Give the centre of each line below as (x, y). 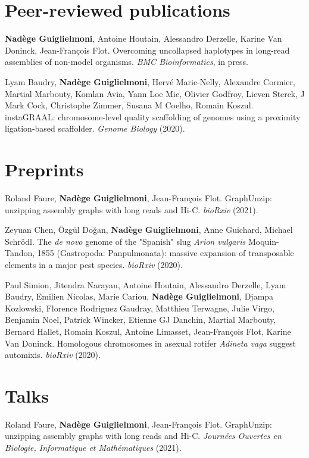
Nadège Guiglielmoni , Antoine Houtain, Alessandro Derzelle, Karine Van (143, 38)
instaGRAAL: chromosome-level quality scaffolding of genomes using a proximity (153, 116)
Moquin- (263, 241)
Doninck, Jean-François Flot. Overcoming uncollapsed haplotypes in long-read (147, 50)
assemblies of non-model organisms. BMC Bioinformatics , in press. (127, 62)
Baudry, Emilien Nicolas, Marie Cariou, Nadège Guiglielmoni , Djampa (139, 296)
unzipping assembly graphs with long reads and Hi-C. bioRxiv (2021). (132, 209)
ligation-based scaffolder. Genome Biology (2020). (95, 128)
